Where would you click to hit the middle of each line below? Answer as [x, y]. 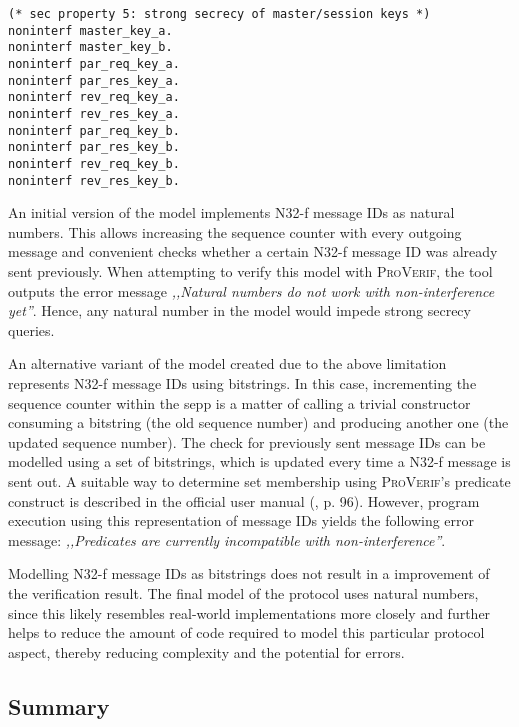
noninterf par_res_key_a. [94, 80]
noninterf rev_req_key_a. [94, 97]
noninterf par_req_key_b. [94, 130]
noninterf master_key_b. [90, 47]
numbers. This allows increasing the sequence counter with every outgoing [235, 231]
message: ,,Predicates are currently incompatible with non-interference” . [227, 539]
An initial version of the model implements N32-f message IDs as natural [231, 212]
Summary [59, 705]
